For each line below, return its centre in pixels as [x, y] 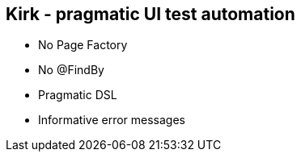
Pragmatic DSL [78, 95]
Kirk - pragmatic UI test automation [150, 14]
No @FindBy [71, 70]
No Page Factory [83, 45]
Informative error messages [112, 120]
